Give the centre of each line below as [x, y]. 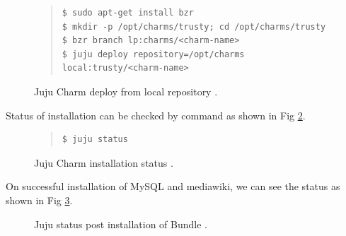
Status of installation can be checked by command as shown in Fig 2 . [156, 115]
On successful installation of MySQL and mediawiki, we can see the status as [173, 186]
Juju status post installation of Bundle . [121, 224]
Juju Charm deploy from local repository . [126, 91]
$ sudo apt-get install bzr [128, 13]
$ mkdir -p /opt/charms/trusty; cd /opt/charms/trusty [194, 26]
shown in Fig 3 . [39, 200]
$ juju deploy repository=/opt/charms [153, 54]
